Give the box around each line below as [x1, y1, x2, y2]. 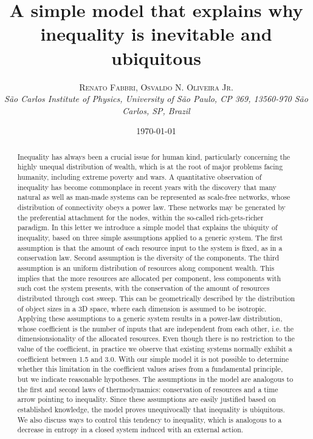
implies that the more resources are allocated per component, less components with [17, 273, 281, 283]
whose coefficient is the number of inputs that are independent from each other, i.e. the [17, 323, 294, 333]
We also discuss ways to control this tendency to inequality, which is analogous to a [17, 414, 282, 424]
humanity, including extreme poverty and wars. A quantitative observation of [17, 171, 262, 182]
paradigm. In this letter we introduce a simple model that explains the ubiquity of [17, 222, 278, 233]
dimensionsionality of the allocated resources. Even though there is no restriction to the [17, 333, 295, 344]
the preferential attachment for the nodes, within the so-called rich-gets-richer [17, 212, 264, 222]
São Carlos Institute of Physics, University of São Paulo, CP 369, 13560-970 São [4, 92, 308, 105]
